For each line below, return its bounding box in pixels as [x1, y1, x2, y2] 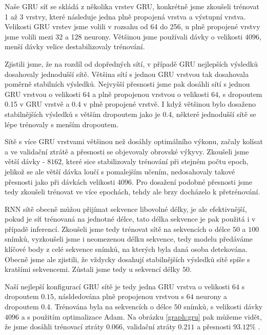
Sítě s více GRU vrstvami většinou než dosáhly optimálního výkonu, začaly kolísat [5, 136, 263, 147]
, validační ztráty [122, 321, 176, 332]
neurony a [196, 291, 228, 302]
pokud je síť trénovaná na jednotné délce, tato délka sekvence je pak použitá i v [5, 213, 256, 224]
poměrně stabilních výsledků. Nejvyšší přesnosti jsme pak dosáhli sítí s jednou [5, 78, 250, 89]
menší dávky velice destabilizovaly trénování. [5, 41, 145, 52]
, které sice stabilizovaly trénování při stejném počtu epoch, [61, 156, 249, 167]
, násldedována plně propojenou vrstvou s [54, 291, 184, 302]
